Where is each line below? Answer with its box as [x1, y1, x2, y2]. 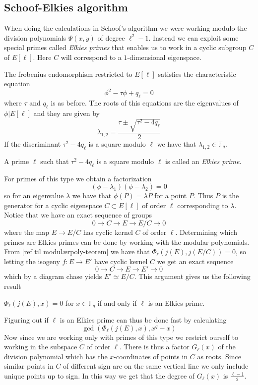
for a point [154, 190, 187, 201]
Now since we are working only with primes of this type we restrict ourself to [4, 331, 238, 342]
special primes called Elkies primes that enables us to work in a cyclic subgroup [4, 42, 247, 53]
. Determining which [175, 227, 238, 237]
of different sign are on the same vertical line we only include [63, 361, 249, 371]
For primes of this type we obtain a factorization [4, 173, 152, 183]
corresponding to [177, 200, 228, 210]
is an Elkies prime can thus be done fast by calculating [60, 315, 227, 325]
